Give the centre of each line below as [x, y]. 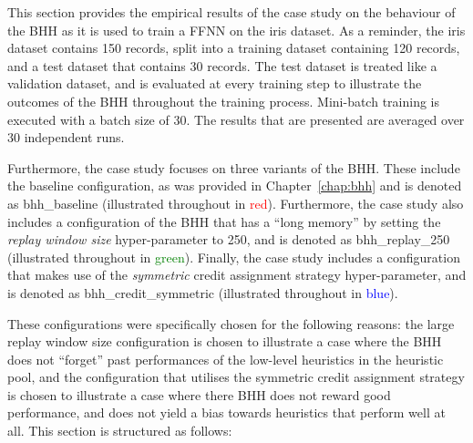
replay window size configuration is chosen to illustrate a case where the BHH [225, 341]
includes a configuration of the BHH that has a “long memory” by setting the [224, 221]
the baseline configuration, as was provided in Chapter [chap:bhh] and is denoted [235, 185]
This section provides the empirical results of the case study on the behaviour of [231, 12]
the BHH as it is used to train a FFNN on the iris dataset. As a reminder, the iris [236, 30]
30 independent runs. [66, 137]
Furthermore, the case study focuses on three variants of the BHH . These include [234, 167]
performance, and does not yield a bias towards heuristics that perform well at [226, 412]
